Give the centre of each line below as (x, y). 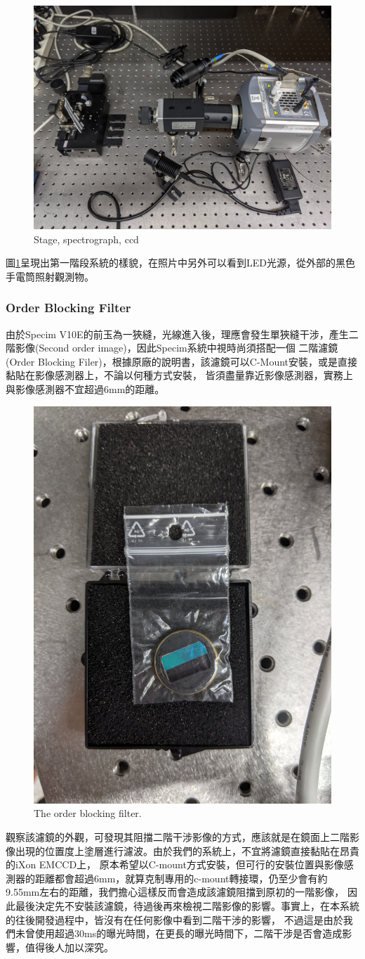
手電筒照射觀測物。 (50, 276)
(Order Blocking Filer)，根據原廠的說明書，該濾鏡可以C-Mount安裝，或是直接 (182, 361)
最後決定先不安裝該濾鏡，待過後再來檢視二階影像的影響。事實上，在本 (177, 906)
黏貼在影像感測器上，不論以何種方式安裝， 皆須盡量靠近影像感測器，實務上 (179, 375)
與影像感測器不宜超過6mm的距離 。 (85, 388)
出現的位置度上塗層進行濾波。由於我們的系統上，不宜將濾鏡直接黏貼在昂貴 (187, 850)
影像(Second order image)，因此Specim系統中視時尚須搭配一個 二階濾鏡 (177, 348)
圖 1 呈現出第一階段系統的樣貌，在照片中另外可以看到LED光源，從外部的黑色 (180, 263)
